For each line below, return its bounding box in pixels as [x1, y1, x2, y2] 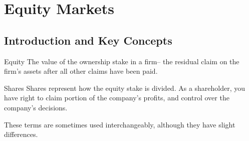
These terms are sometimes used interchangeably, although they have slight [4, 119, 235, 129]
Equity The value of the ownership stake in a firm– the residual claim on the [4, 56, 239, 66]
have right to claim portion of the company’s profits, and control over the [4, 92, 229, 103]
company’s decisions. [4, 102, 68, 112]
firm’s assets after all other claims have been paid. [4, 66, 158, 76]
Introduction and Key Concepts [4, 32, 172, 48]
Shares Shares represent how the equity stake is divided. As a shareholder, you [4, 82, 245, 93]
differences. [4, 129, 38, 139]
